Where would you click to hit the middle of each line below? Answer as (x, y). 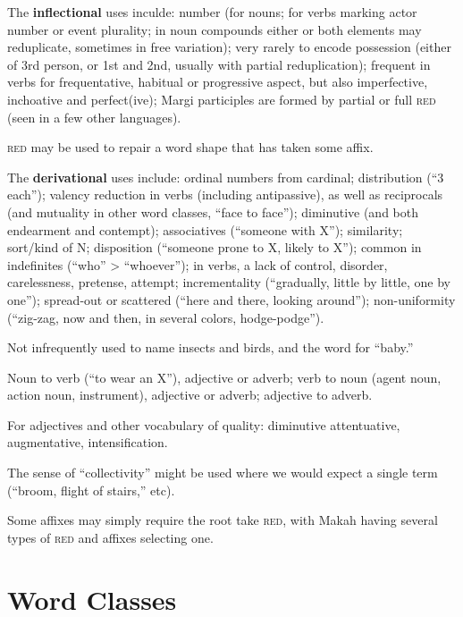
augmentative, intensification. (88, 442)
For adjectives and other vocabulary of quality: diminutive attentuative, (204, 424)
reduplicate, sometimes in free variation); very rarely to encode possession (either (229, 47)
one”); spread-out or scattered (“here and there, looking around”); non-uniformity (231, 299)
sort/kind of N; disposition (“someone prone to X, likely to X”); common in (215, 247)
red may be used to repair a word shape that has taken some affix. (190, 147)
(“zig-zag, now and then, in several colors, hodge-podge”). (166, 317)
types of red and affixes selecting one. (110, 537)
